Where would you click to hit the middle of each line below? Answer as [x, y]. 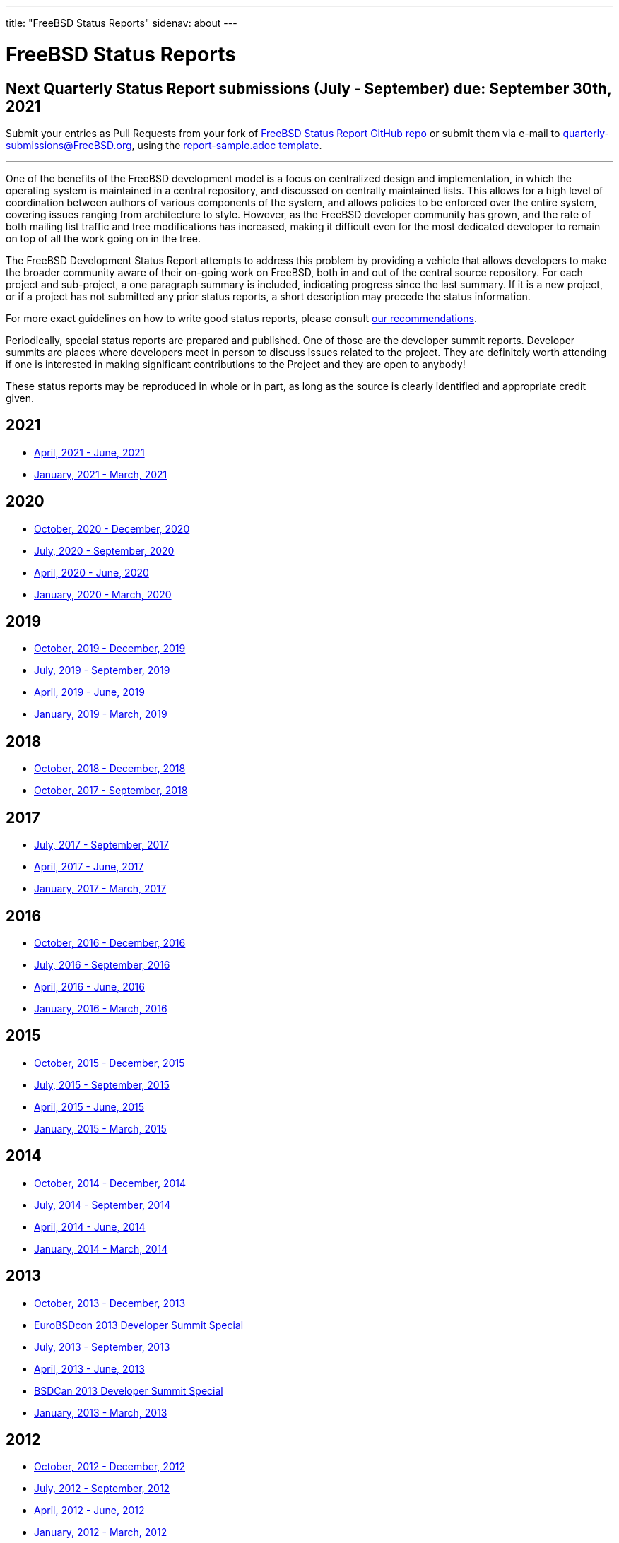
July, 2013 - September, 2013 [102, 1347]
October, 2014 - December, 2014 [110, 1183]
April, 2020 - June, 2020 [92, 572]
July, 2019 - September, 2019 [102, 670]
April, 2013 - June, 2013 [89, 1368]
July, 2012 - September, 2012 [102, 1489]
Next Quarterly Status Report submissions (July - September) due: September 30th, [309, 88]
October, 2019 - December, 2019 [110, 649]
